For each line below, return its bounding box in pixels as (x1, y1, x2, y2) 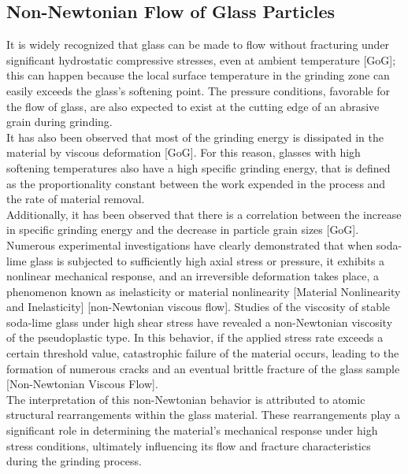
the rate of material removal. (6, 191, 145, 207)
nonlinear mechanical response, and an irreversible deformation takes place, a (6, 268, 380, 284)
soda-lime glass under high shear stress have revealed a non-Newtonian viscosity (6, 313, 393, 330)
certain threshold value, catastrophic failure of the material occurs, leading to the (6, 345, 399, 361)
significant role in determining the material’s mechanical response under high (6, 422, 378, 439)
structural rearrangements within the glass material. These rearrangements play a (6, 406, 401, 423)
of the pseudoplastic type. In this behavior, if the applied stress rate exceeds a (6, 329, 384, 346)
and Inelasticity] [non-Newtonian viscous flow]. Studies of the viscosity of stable (6, 298, 391, 315)
